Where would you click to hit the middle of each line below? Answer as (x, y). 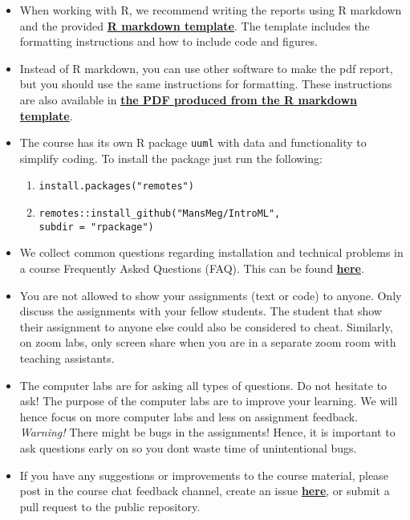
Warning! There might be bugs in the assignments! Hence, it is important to (207, 432)
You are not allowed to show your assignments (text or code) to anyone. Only (211, 295)
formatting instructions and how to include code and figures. (168, 41)
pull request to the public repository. (110, 506)
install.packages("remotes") (116, 187)
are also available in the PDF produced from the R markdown (188, 99)
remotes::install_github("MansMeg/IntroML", (160, 214)
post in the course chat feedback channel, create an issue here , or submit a (205, 491)
